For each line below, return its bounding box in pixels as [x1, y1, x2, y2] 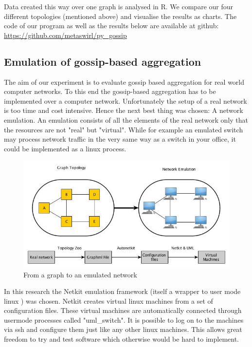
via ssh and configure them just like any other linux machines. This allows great [4, 324, 242, 334]
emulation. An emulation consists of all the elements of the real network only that [4, 114, 249, 125]
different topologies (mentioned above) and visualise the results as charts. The [4, 11, 237, 21]
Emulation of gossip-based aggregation [4, 54, 201, 69]
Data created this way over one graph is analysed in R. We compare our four [4, 1, 234, 11]
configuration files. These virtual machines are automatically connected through [4, 305, 242, 315]
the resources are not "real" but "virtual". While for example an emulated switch [4, 124, 243, 134]
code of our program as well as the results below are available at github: [4, 20, 219, 31]
